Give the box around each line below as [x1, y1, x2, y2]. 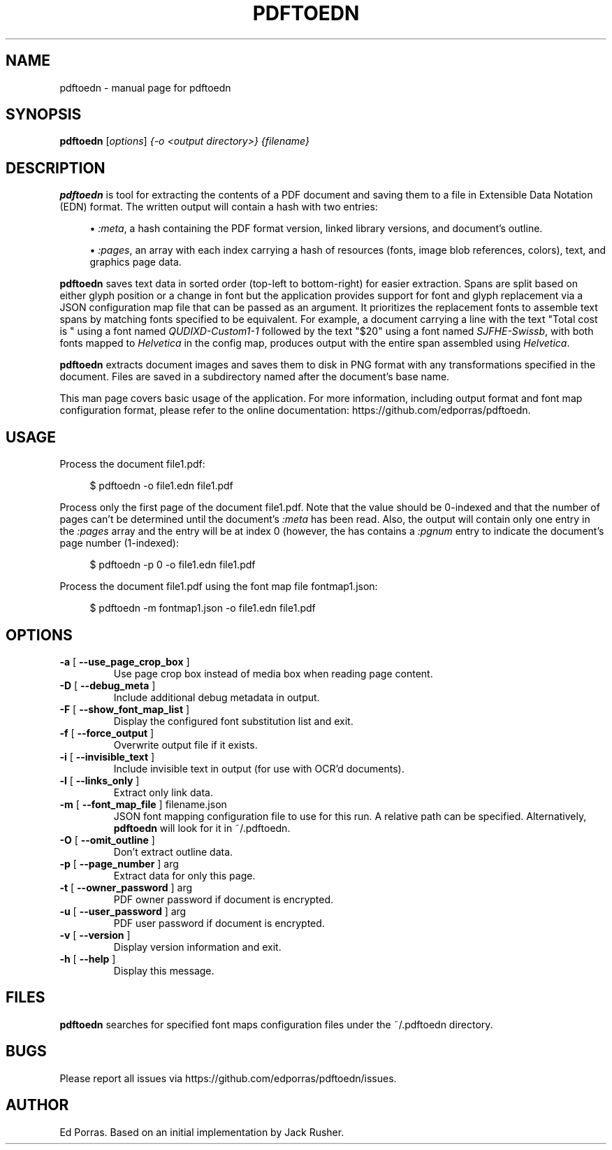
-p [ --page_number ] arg [59, 857, 179, 870]
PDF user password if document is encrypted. [113, 917, 325, 929]
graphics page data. [89, 256, 182, 268]
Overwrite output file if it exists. [113, 738, 258, 751]
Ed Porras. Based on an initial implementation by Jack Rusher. [59, 1126, 344, 1138]
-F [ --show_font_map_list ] [59, 703, 190, 715]
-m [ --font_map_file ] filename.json [59, 798, 227, 810]
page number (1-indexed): [59, 537, 179, 549]
